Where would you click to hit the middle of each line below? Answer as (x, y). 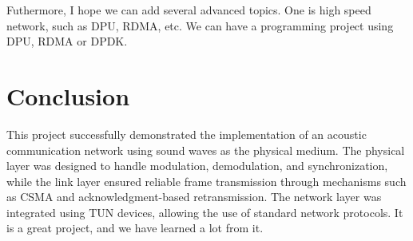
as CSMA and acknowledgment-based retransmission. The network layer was (194, 197)
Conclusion (68, 95)
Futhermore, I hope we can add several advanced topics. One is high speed (189, 10)
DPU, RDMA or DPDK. (67, 41)
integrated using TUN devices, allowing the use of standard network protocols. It (205, 212)
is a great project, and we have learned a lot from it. (135, 228)
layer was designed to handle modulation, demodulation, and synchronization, (197, 166)
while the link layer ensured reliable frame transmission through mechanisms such (206, 181)
